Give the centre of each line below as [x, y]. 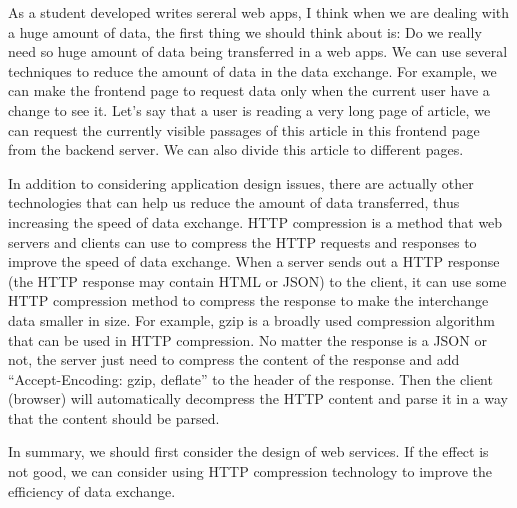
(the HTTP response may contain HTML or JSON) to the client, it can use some [257, 280]
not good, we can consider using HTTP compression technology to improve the [250, 471]
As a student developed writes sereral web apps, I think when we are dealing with [259, 12]
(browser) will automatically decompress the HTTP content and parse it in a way [258, 398]
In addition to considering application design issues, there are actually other [241, 182]
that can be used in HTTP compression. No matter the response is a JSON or [247, 339]
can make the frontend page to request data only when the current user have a [249, 90]
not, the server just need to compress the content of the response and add [234, 359]
